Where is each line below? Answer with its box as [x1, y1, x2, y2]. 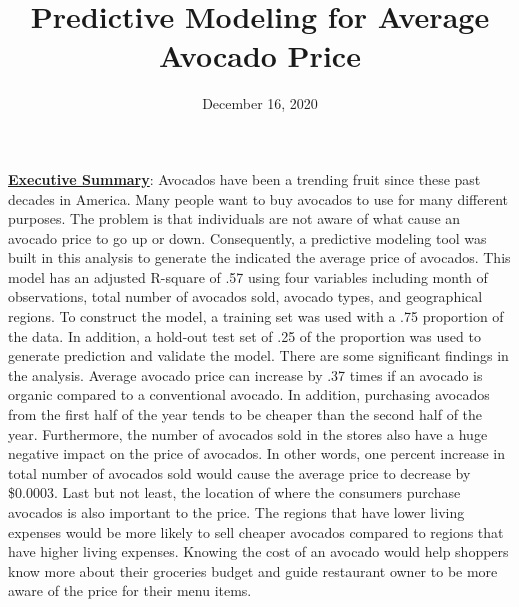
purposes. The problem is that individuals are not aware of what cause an [8, 208, 461, 229]
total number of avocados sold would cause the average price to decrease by [8, 462, 471, 483]
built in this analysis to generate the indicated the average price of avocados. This [8, 247, 511, 268]
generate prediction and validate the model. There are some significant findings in [8, 345, 509, 366]
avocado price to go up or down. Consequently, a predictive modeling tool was [8, 227, 487, 248]
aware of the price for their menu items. [8, 580, 252, 601]
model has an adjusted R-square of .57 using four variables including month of [8, 266, 488, 287]
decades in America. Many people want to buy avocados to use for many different [8, 188, 509, 209]
